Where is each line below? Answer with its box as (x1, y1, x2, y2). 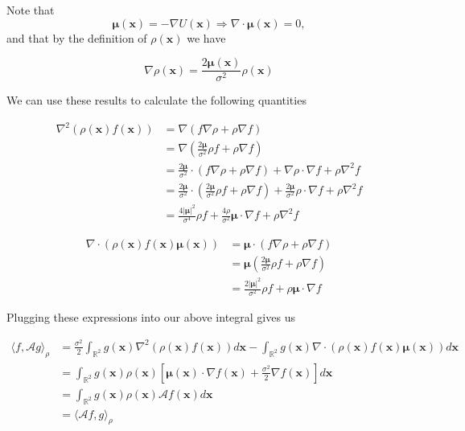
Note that (6, 2, 55, 18)
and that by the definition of (6, 29, 147, 46)
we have (187, 29, 226, 46)
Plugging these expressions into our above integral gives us (6, 309, 295, 326)
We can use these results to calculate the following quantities (6, 92, 307, 109)
